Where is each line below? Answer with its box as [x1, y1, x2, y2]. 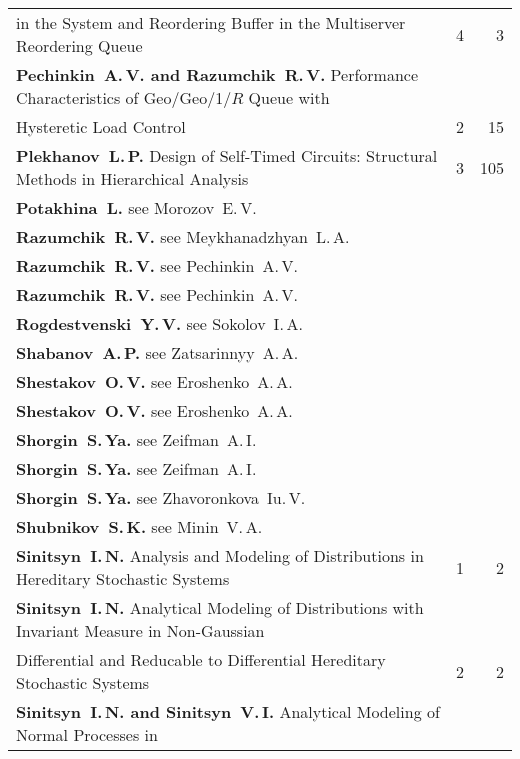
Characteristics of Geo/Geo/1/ [16, 86, 232, 109]
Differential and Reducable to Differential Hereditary [16, 648, 386, 671]
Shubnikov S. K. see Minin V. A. [16, 515, 263, 538]
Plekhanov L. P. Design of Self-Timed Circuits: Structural [16, 144, 438, 167]
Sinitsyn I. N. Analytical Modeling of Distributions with [16, 596, 424, 619]
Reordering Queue [16, 34, 143, 57]
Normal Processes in [16, 723, 158, 746]
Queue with [248, 86, 330, 109]
